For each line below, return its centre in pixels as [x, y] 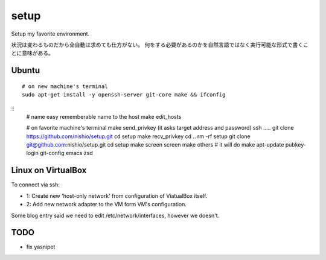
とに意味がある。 [32, 53]
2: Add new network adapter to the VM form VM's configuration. [106, 205]
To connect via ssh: [36, 185]
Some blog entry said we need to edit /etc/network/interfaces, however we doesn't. [115, 215]
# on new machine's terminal [65, 86]
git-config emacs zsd [66, 153]
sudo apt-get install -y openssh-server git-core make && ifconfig [124, 95]
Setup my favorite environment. [50, 34]
